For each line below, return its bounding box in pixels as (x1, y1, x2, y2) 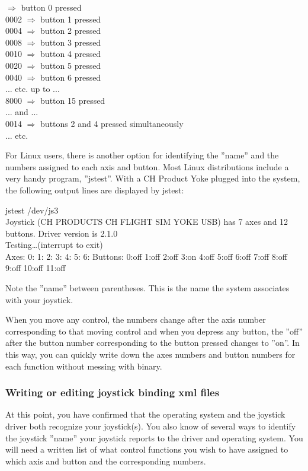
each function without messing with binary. (5, 359, 162, 372)
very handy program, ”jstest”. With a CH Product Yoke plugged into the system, (5, 172, 300, 184)
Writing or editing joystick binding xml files (5, 385, 220, 400)
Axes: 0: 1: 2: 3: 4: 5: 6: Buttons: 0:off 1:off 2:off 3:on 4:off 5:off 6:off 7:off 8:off (5, 250, 287, 262)
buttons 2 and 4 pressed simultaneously (40, 117, 184, 129)
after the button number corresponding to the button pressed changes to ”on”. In (5, 336, 300, 349)
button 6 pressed (40, 71, 101, 83)
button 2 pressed (40, 24, 101, 37)
